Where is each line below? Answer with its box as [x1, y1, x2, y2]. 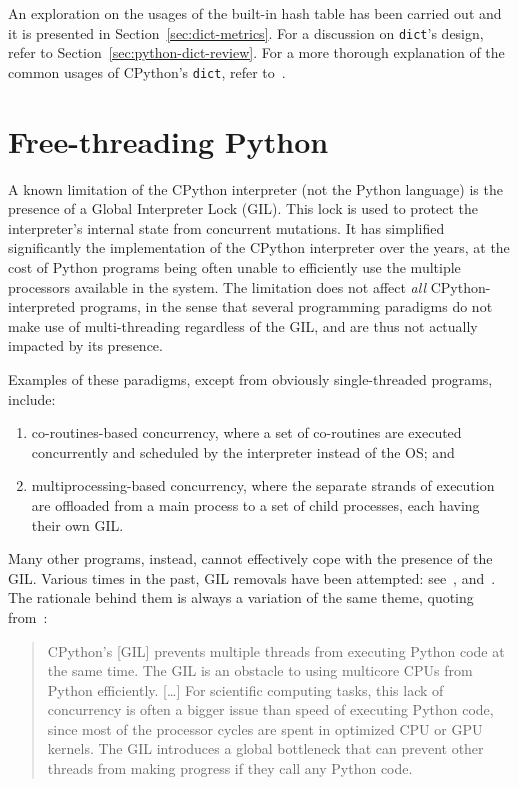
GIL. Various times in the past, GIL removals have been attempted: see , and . [8, 567, 496, 588]
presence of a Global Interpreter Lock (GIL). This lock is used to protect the [8, 198, 479, 219]
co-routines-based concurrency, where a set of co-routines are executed [31, 422, 462, 443]
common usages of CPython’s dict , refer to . [8, 61, 286, 82]
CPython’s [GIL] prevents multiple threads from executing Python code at [47, 640, 505, 661]
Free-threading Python [8, 120, 329, 161]
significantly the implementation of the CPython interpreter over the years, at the [8, 237, 510, 258]
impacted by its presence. [8, 335, 163, 356]
